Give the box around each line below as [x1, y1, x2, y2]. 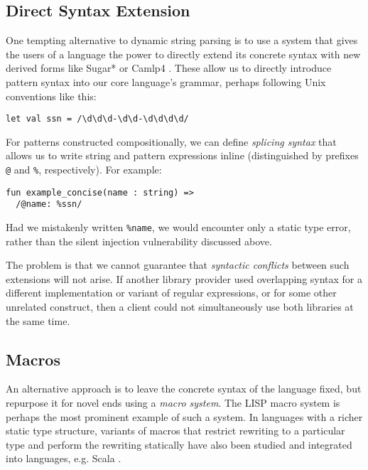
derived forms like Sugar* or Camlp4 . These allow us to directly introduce [6, 60, 332, 75]
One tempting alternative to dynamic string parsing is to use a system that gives [6, 33, 358, 48]
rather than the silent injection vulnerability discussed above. [6, 233, 272, 248]
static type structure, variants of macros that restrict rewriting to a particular [6, 423, 345, 438]
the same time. [6, 313, 70, 328]
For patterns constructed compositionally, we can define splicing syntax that [6, 134, 337, 149]
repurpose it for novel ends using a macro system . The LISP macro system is [6, 395, 340, 410]
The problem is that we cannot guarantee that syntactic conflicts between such [6, 257, 350, 272]
